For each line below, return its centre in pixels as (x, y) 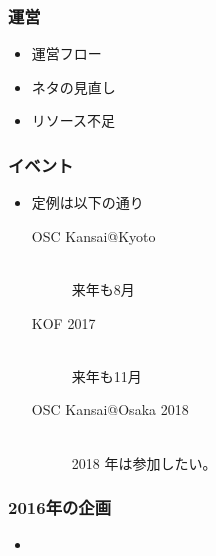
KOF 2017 (63, 322)
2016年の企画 (60, 507)
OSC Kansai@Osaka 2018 (110, 409)
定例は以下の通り (87, 202)
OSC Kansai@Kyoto (93, 235)
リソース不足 (73, 120)
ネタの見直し (73, 86)
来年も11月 (106, 375)
